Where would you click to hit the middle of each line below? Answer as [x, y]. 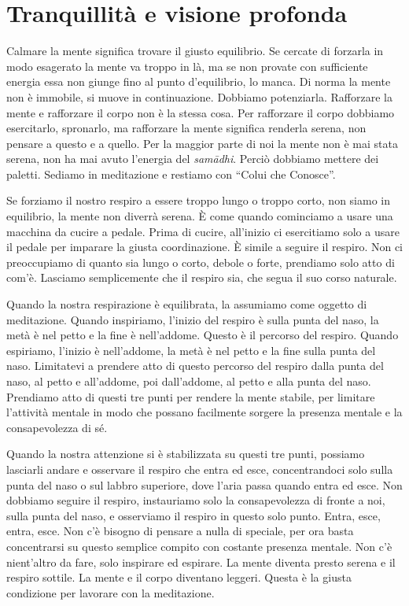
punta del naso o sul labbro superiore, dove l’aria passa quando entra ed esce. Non [204, 484]
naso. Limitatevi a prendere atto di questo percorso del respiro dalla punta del [195, 366]
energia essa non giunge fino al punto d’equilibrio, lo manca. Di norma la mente [199, 81]
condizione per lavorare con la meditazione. [111, 592]
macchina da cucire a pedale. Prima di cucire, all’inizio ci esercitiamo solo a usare [203, 231]
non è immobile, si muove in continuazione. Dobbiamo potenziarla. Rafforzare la [199, 96]
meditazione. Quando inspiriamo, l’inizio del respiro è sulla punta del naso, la [193, 319]
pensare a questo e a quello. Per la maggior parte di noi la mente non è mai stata [202, 143]
